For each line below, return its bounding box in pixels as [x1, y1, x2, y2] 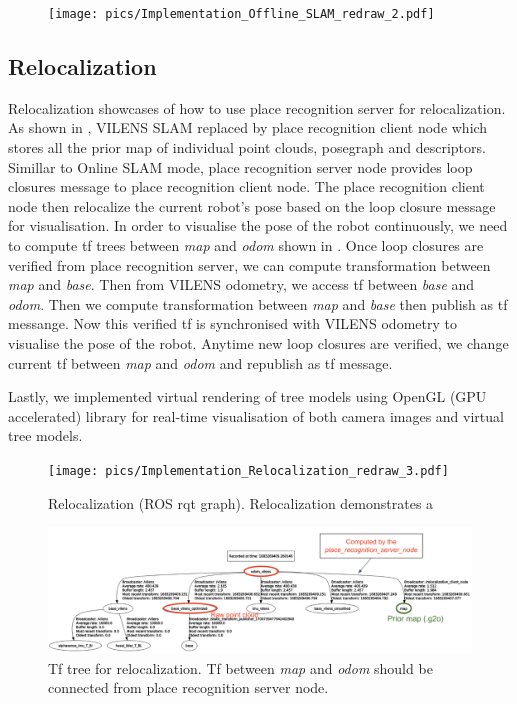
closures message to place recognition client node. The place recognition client [8, 176, 485, 197]
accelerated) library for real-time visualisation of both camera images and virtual [8, 405, 504, 426]
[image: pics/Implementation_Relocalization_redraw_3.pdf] [48, 463, 449, 478]
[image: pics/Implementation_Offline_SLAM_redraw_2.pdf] [48, 7, 435, 21]
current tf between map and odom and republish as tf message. [8, 352, 393, 373]
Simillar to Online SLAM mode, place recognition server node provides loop [8, 156, 473, 177]
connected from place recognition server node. [48, 677, 329, 698]
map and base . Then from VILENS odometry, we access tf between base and [8, 274, 475, 295]
